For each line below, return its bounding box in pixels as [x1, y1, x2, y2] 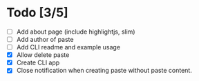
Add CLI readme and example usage [16, 43, 121, 51]
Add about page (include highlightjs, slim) [16, 27, 135, 36]
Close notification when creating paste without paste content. [16, 67, 193, 75]
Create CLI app [16, 58, 60, 67]
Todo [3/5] [6, 5, 68, 21]
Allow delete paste [16, 51, 70, 59]
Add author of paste [16, 36, 74, 43]
